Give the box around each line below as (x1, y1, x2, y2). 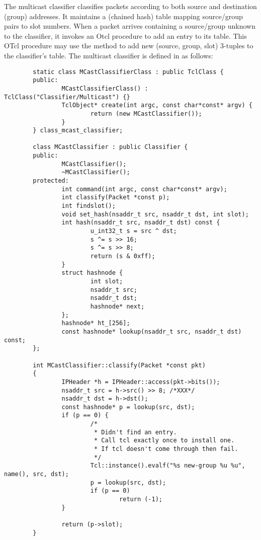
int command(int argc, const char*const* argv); (61, 185, 227, 193)
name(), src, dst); (4, 471, 69, 478)
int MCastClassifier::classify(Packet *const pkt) (33, 361, 206, 369)
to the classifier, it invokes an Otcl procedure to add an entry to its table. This (4, 30, 247, 41)
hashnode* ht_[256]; (61, 320, 130, 327)
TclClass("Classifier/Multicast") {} (4, 93, 130, 101)
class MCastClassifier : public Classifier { (33, 143, 188, 151)
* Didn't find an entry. (94, 428, 177, 436)
